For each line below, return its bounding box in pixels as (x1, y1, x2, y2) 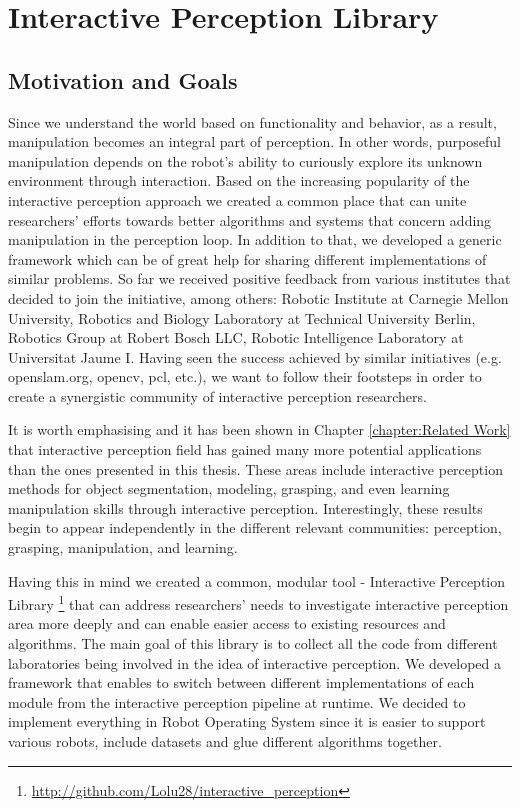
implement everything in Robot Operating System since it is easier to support (8, 711, 486, 732)
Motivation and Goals (8, 64, 238, 95)
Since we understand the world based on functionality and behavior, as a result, (8, 111, 497, 132)
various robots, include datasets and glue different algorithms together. (8, 731, 442, 752)
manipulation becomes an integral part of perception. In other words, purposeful (8, 131, 501, 152)
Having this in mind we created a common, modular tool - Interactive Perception (8, 570, 506, 591)
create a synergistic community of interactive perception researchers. (8, 385, 427, 406)
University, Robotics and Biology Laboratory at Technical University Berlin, (8, 307, 476, 328)
